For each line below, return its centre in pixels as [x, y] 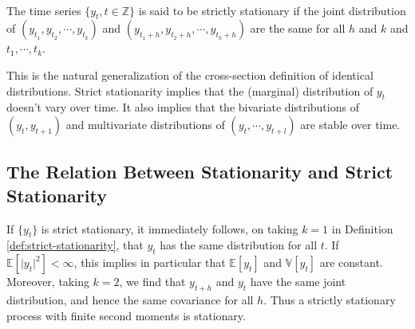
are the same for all [298, 28]
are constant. [351, 262]
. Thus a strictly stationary [330, 299]
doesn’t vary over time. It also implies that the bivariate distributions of [183, 107]
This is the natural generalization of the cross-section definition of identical [190, 74]
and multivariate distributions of [145, 124]
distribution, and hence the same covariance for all [130, 299]
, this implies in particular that [150, 262]
